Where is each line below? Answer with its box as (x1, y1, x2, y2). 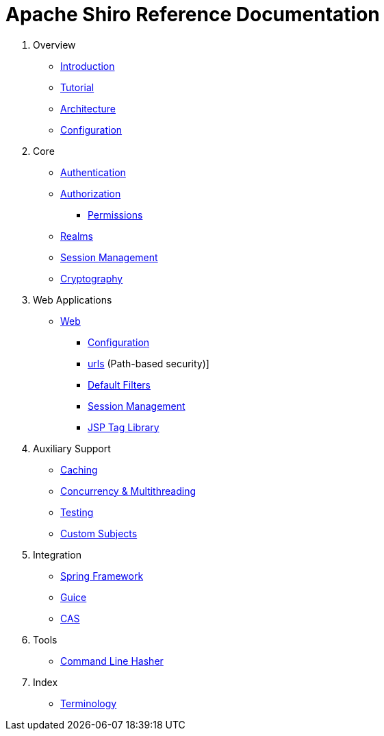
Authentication (60, 166, 126, 178)
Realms (60, 230, 94, 242)
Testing (60, 506, 94, 518)
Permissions (88, 208, 143, 221)
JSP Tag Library (88, 421, 159, 433)
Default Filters (88, 378, 151, 391)
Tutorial (60, 81, 94, 93)
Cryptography (60, 272, 123, 284)
